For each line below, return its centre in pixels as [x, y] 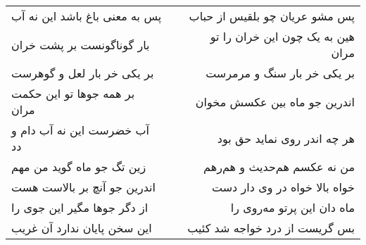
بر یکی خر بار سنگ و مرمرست [280, 73]
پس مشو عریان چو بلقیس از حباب [272, 16]
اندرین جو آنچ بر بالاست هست [83, 187]
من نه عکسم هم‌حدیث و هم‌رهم [279, 167]
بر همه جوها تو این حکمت [73, 93]
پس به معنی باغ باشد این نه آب [87, 16]
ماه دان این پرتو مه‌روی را [292, 207]
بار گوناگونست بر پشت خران [81, 44]
